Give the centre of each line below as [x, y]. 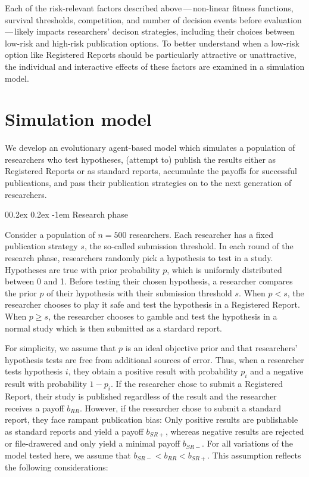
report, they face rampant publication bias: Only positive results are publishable [152, 419]
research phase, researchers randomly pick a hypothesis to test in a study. [139, 258]
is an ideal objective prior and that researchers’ [211, 348]
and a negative [277, 371]
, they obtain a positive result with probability [153, 371]
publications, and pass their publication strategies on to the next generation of [148, 183]
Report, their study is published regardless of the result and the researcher [141, 396]
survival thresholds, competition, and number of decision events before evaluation [153, 19]
